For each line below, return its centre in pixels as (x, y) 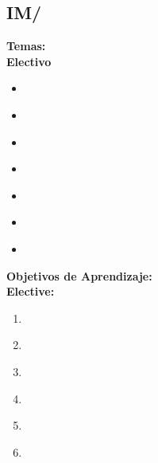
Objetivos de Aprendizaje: (79, 275)
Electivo (29, 61)
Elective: (31, 291)
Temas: (26, 46)
